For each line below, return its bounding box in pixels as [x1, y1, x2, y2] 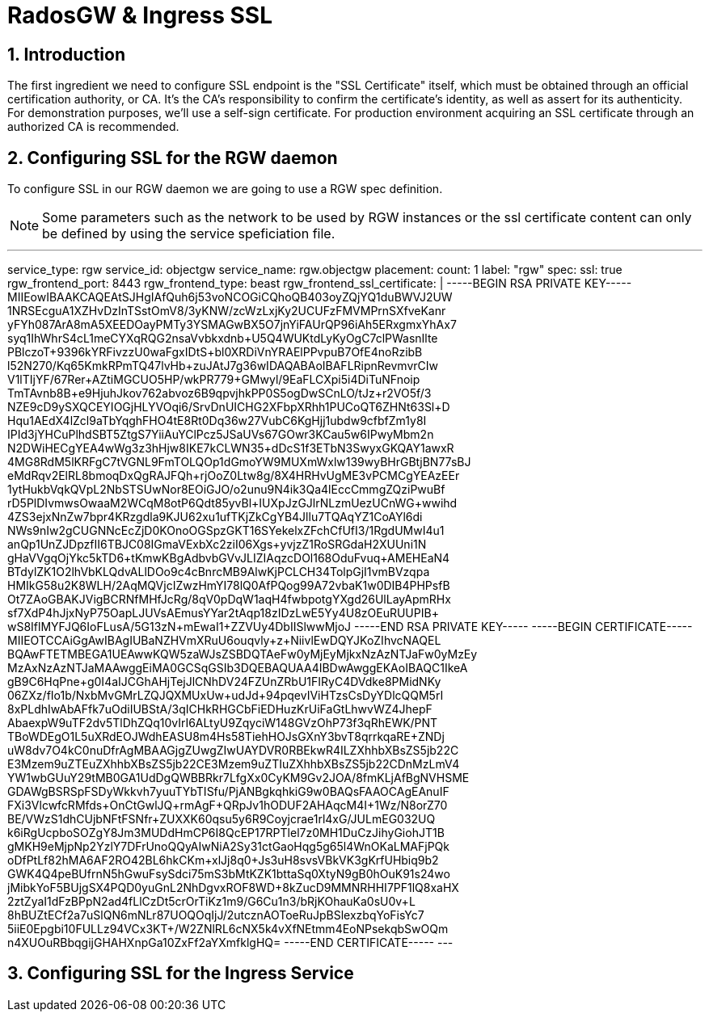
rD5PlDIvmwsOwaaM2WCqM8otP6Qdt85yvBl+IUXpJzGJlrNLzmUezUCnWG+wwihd [7, 496, 458, 511]
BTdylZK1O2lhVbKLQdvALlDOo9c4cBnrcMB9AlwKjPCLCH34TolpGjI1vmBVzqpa [7, 565, 430, 579]
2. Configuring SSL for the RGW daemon [7, 147, 338, 168]
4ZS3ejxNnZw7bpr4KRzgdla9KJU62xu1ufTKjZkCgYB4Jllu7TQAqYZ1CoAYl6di [7, 510, 423, 524]
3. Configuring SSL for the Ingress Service [7, 963, 354, 984]
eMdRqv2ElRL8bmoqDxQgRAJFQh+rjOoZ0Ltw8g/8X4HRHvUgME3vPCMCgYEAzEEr [7, 469, 460, 483]
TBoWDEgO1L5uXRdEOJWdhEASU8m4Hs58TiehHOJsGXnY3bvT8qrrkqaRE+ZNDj [7, 730, 445, 744]
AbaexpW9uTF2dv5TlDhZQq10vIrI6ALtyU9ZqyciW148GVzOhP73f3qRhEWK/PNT [7, 716, 438, 730]
